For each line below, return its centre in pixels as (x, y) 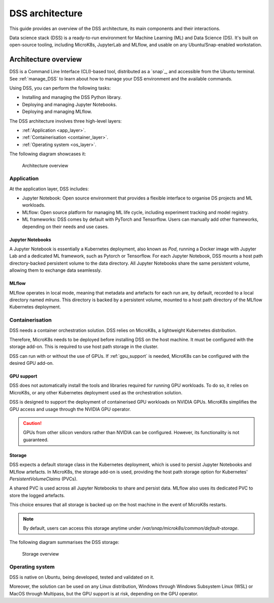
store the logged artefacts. (37, 495)
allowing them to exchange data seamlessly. (56, 270)
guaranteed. (36, 440)
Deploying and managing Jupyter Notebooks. (70, 104)
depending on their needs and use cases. (65, 226)
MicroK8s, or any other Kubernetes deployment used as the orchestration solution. (96, 392)
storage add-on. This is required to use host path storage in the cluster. (84, 347)
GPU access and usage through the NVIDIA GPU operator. (70, 409)
